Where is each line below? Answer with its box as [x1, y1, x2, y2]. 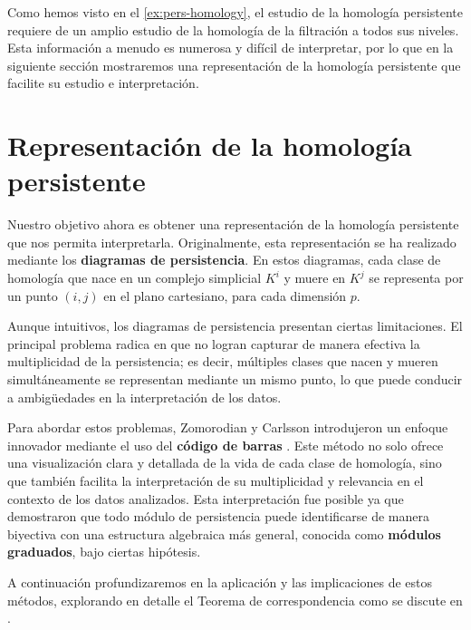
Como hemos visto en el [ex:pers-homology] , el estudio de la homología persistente [7, 3, 463, 21]
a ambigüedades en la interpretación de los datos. [7, 387, 282, 406]
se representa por [369, 268, 464, 287]
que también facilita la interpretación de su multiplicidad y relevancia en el [7, 471, 424, 489]
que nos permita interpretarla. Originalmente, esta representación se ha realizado [7, 232, 457, 251]
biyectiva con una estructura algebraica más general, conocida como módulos [7, 524, 441, 543]
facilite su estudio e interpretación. [7, 73, 199, 92]
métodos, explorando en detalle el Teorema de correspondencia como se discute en [7, 590, 463, 609]
